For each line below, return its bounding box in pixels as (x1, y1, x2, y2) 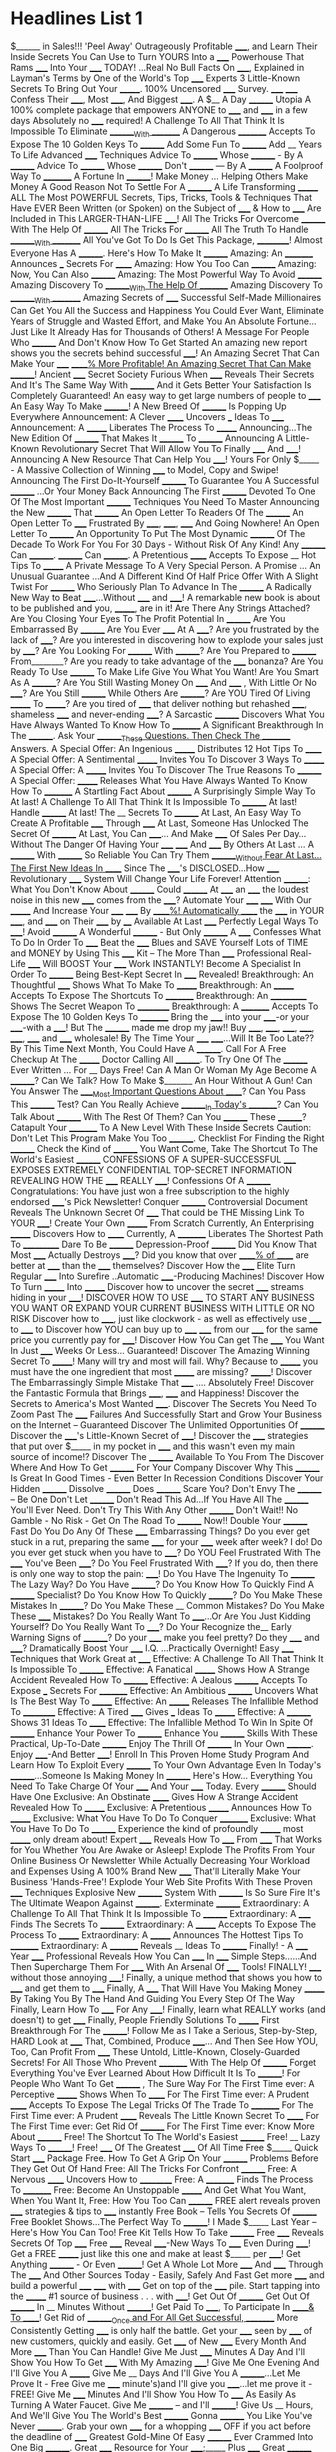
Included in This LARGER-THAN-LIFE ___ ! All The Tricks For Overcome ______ (10, 212, 326, 224)
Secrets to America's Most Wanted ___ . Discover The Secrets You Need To (10, 1398, 317, 1410)
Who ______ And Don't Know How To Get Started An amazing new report (10, 337, 308, 349)
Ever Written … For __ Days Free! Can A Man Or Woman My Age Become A (10, 1063, 318, 1076)
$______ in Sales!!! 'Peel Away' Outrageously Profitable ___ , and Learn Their (10, 40, 318, 52)
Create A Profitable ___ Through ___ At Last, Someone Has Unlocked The (10, 817, 309, 829)
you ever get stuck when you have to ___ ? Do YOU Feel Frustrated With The (10, 1547, 322, 1559)
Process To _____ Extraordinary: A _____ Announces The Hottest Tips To (10, 1929, 304, 1941)
